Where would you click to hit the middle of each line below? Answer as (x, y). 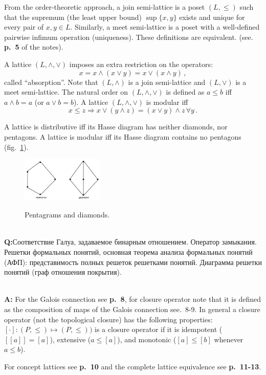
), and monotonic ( (147, 339)
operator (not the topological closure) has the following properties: (108, 319)
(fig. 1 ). (16, 147)
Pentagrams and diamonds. (67, 215)
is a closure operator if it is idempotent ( (159, 329)
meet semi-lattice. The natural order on (66, 92)
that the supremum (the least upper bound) (73, 17)
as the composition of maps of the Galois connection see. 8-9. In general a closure (132, 309)
